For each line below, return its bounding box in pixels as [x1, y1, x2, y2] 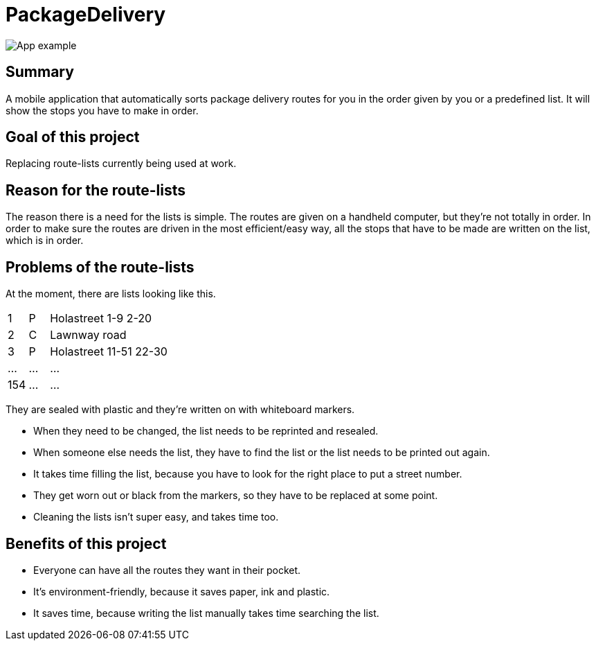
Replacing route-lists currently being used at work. [6, 157, 237, 170]
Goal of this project [6, 128, 140, 146]
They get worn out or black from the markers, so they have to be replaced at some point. [33, 489, 438, 502]
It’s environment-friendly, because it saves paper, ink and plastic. [33, 585, 330, 597]
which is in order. [6, 234, 84, 247]
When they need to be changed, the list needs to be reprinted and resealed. [33, 425, 379, 437]
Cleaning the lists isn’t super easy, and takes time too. [33, 511, 279, 523]
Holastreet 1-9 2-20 [50, 311, 152, 326]
